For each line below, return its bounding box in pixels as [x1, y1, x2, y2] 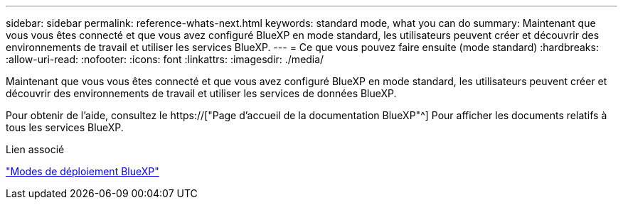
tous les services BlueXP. [6, 121, 124, 133]
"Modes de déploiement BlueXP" [6, 165, 159, 177]
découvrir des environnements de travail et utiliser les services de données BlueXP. [6, 87, 397, 99]
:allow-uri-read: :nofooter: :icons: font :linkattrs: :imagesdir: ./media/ [6, 53, 324, 65]
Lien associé [6, 143, 65, 155]
